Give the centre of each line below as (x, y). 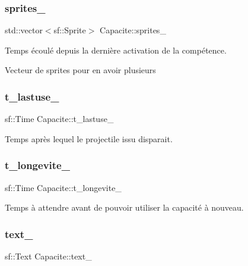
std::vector (24, 30)
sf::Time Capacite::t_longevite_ (63, 187)
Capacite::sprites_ (133, 30)
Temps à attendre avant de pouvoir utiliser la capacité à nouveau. (124, 207)
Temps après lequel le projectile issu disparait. (89, 138)
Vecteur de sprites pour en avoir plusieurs (80, 70)
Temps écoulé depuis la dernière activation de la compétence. (116, 50)
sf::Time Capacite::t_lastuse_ (59, 119)
